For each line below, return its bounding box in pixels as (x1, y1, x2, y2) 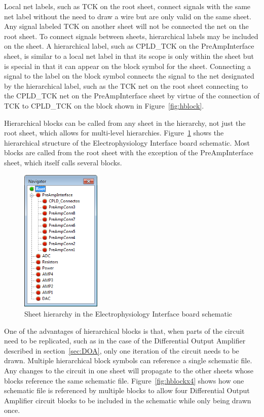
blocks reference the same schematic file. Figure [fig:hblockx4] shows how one (4, 375, 244, 386)
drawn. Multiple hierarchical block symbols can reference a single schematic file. (4, 355, 252, 366)
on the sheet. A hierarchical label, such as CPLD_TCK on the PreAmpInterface (4, 41, 254, 51)
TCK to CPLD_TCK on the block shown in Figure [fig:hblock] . (4, 100, 204, 111)
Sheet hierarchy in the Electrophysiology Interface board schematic (24, 308, 233, 319)
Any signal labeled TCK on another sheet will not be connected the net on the (4, 21, 249, 31)
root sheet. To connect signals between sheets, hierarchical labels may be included (4, 30, 258, 41)
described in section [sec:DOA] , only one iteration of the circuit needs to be (4, 345, 239, 356)
